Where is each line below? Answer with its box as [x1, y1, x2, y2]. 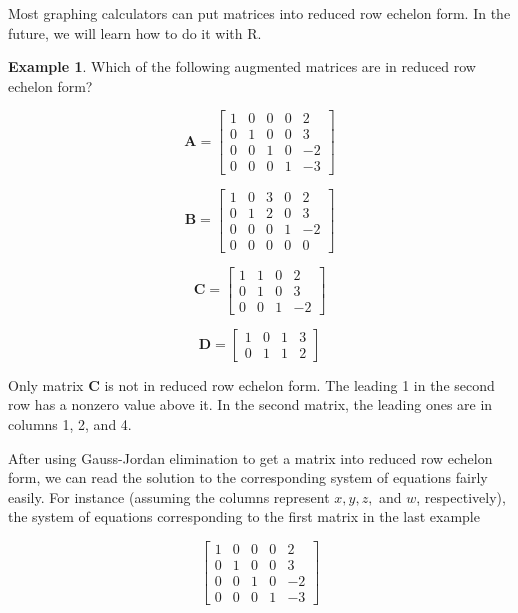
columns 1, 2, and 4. [8, 413, 132, 434]
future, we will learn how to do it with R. [8, 22, 262, 43]
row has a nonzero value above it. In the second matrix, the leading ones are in [8, 394, 493, 415]
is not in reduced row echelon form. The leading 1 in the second [104, 374, 495, 395]
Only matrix [8, 374, 84, 395]
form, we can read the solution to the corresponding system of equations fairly [8, 467, 488, 488]
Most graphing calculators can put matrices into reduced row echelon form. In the [8, 3, 511, 23]
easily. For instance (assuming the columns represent [8, 486, 330, 507]
